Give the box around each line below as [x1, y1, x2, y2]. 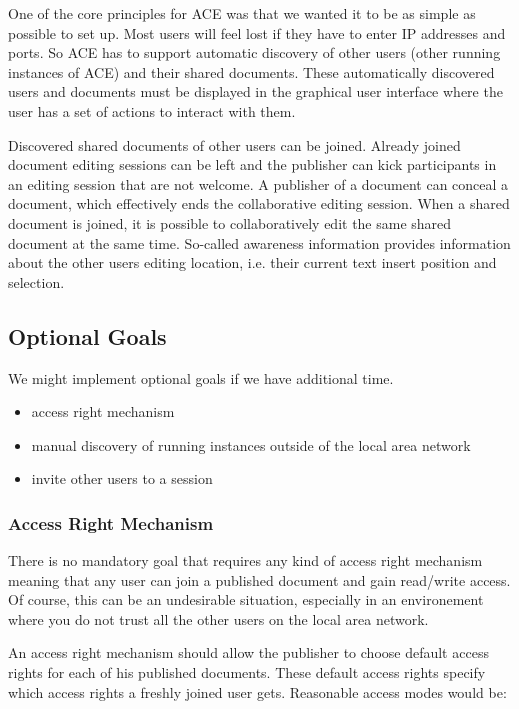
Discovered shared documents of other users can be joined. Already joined [8, 134, 461, 155]
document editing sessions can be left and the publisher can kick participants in [8, 154, 497, 175]
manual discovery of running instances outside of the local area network [31, 434, 471, 455]
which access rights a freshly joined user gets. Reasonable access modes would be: [8, 681, 507, 702]
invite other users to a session [31, 468, 213, 489]
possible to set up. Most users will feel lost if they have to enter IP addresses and [8, 22, 506, 43]
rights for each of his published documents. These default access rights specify [8, 662, 486, 683]
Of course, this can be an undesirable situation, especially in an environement [8, 589, 484, 610]
